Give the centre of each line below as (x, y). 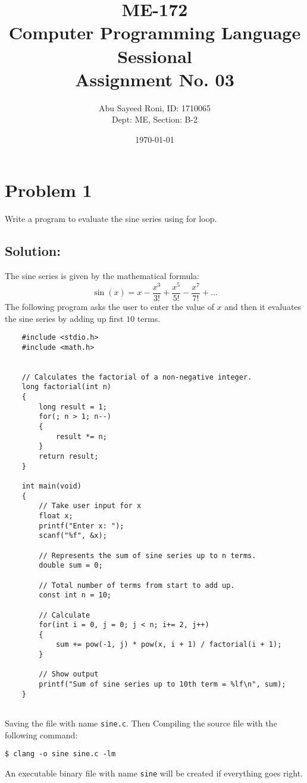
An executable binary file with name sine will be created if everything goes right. (154, 773)
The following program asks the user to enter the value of (109, 306)
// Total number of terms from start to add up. (137, 585)
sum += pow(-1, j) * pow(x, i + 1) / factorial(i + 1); (169, 645)
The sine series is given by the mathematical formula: (102, 276)
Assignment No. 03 (155, 79)
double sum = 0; (71, 566)
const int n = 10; (75, 595)
